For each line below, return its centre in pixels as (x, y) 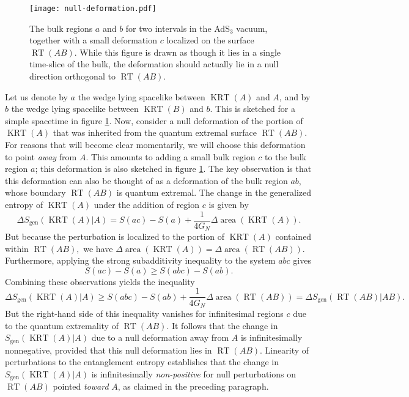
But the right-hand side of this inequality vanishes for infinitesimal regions (144, 313)
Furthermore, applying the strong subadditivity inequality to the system (140, 260)
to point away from (41, 156)
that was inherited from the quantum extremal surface (155, 132)
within (17, 248)
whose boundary (35, 192)
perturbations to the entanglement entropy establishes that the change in (142, 362)
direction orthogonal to (72, 76)
